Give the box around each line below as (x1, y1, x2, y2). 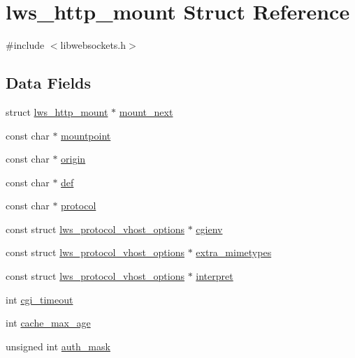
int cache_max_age (6, 315, 91, 330)
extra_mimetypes (196, 245, 272, 260)
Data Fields (6, 72, 92, 94)
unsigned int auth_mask (6, 338, 110, 353)
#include (6, 38, 45, 52)
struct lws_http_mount (6, 104, 108, 119)
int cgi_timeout (6, 292, 73, 306)
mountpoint (61, 128, 111, 142)
